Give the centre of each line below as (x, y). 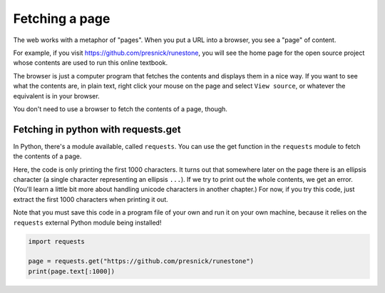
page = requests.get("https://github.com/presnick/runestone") (141, 261)
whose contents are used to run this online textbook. (91, 63)
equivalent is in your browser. (56, 96)
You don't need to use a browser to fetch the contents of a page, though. (120, 109)
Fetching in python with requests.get (97, 129)
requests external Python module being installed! (87, 222)
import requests (57, 241)
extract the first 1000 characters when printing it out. (91, 199)
